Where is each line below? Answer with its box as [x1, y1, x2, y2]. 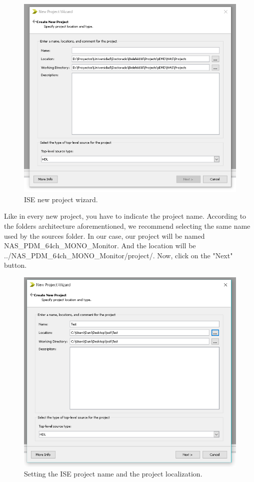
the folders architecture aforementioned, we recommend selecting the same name [4, 220, 250, 231]
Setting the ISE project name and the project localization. [24, 468, 202, 479]
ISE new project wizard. [24, 194, 98, 204]
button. [4, 260, 27, 270]
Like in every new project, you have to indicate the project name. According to [4, 211, 246, 221]
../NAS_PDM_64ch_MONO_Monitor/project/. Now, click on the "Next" [4, 250, 233, 260]
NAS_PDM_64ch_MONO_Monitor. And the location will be [4, 240, 196, 251]
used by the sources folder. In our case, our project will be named [4, 230, 205, 241]
